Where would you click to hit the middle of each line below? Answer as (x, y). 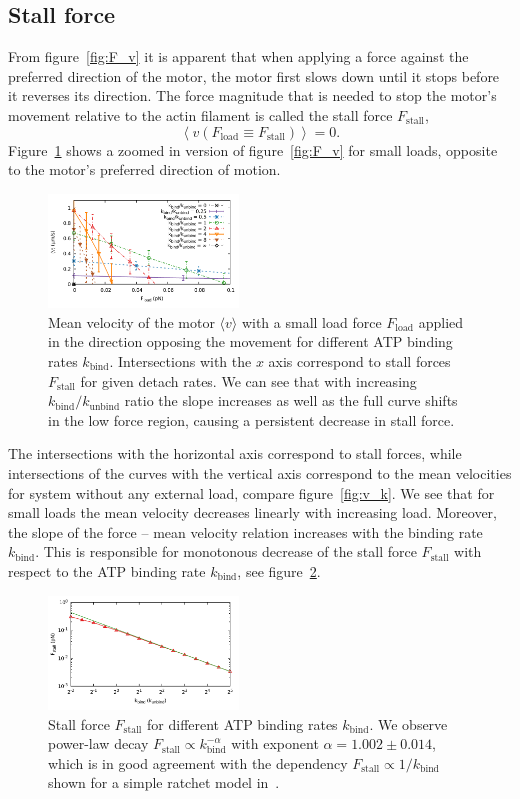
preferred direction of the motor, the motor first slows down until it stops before (254, 75)
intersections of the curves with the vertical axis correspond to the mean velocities (260, 472)
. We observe (408, 723)
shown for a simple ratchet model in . (164, 782)
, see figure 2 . (279, 570)
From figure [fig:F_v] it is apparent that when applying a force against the (238, 56)
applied (441, 321)
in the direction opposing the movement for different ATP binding (250, 341)
